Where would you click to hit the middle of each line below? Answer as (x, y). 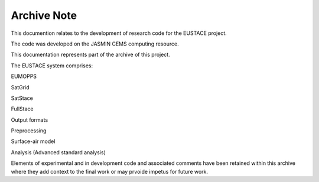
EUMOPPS (24, 76)
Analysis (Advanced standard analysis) (58, 152)
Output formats (30, 120)
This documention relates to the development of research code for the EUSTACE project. (119, 33)
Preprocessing (29, 131)
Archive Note (44, 15)
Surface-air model (33, 141)
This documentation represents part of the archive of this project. (91, 55)
